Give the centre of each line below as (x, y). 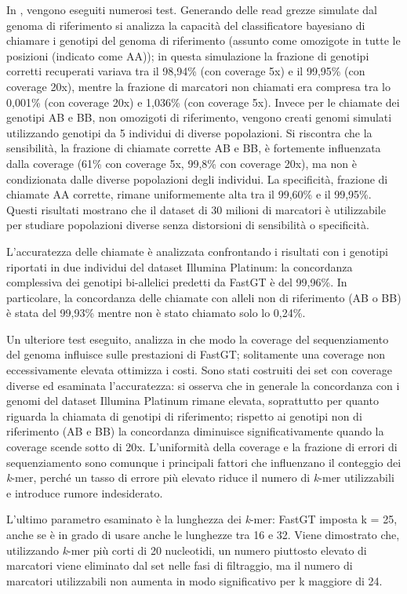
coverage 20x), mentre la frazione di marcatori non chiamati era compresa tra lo (198, 86)
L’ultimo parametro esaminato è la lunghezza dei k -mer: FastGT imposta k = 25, (202, 519)
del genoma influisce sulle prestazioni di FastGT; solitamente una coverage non (196, 354)
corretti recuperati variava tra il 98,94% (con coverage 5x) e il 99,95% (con (186, 71)
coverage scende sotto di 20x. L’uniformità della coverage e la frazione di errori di (202, 447)
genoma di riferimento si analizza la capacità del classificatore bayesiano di (186, 25)
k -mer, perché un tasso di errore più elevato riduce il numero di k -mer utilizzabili (200, 477)
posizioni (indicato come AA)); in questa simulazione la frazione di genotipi (188, 55)
